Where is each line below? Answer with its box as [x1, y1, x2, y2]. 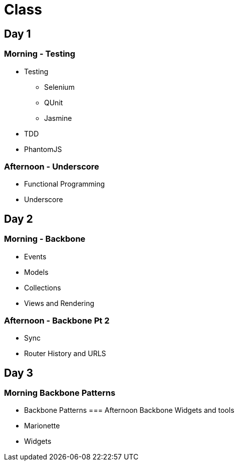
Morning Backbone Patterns [4, 388, 116, 398]
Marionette [24, 421, 60, 430]
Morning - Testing [4, 49, 76, 59]
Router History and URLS [24, 349, 106, 358]
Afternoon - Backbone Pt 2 [4, 315, 110, 326]
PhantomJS [24, 144, 62, 153]
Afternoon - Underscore [4, 161, 99, 172]
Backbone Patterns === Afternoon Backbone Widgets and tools [24, 406, 234, 415]
